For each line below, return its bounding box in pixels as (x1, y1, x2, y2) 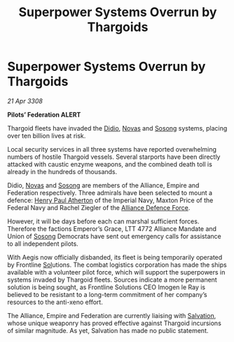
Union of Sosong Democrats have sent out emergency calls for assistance (7, 232, 222, 240)
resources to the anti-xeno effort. (7, 298, 103, 306)
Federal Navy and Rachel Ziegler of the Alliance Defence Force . (7, 203, 191, 211)
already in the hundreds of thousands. (7, 167, 118, 176)
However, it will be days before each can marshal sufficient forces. (7, 217, 200, 225)
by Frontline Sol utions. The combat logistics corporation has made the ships (7, 261, 227, 269)
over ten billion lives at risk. (7, 131, 86, 140)
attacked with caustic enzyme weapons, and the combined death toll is (7, 159, 212, 169)
